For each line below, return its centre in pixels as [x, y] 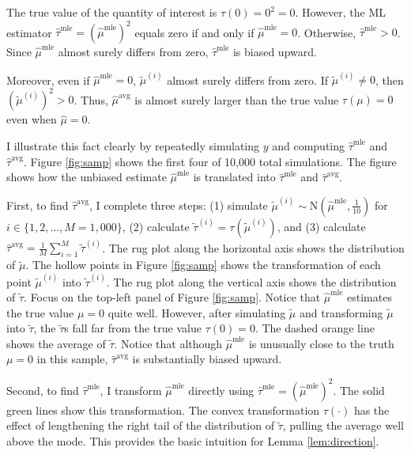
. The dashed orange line [315, 328]
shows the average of [56, 343]
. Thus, [91, 99]
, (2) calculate [156, 226]
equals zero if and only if [194, 32]
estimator [29, 32]
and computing [309, 146]
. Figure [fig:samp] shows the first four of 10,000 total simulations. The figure [210, 161]
